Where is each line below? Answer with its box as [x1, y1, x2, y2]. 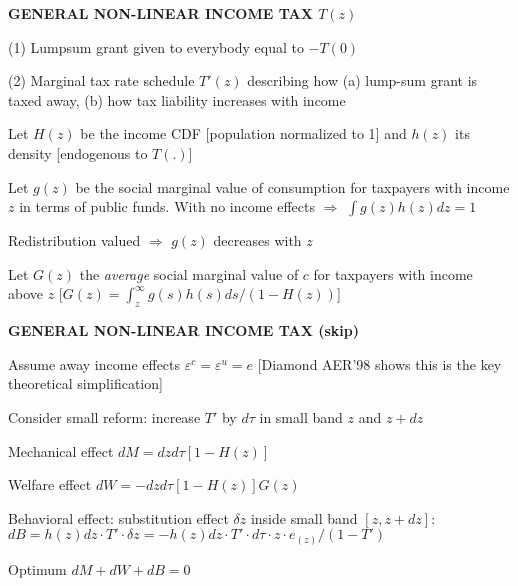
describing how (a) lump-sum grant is [247, 70, 478, 91]
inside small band [250, 507, 358, 528]
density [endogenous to [8, 142, 148, 163]
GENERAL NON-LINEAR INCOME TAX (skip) [8, 320, 359, 341]
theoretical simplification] [8, 373, 163, 394]
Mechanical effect [8, 440, 114, 461]
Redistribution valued [8, 230, 141, 251]
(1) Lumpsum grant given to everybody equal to [8, 36, 304, 57]
